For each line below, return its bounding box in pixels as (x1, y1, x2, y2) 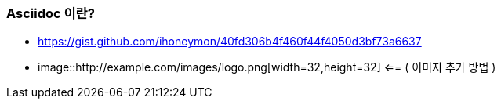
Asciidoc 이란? (6, 5, 95, 21)
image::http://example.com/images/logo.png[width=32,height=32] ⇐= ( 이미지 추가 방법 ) (38, 60, 496, 74)
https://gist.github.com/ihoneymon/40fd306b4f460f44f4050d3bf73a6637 (38, 34, 422, 49)
